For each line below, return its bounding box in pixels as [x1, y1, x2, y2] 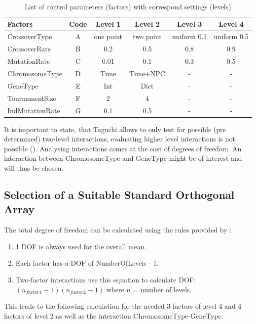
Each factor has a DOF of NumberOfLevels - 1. [15, 258, 159, 268]
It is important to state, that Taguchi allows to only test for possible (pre [4, 124, 226, 134]
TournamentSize [7, 93, 56, 103]
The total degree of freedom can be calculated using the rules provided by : [4, 225, 232, 235]
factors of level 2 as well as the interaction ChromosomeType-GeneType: [4, 310, 223, 321]
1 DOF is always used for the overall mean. [15, 241, 146, 251]
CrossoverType [7, 31, 52, 42]
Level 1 [96, 18, 121, 29]
